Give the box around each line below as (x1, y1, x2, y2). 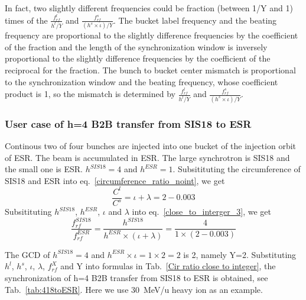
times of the (5, 14, 48, 26)
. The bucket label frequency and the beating (113, 14, 277, 26)
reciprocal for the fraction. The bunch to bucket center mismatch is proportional (5, 63, 296, 76)
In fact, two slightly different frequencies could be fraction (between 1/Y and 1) (5, 2, 293, 14)
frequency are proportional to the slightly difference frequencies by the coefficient (5, 29, 298, 41)
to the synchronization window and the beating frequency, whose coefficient (5, 75, 278, 88)
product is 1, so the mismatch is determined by (5, 88, 175, 100)
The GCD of (5, 248, 50, 260)
